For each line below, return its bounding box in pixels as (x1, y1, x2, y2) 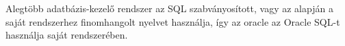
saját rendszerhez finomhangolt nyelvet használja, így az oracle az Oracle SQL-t (5, 14, 340, 28)
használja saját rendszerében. (5, 28, 128, 42)
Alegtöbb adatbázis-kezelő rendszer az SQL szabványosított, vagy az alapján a (5, 1, 333, 15)
